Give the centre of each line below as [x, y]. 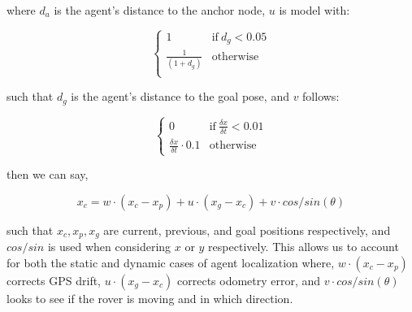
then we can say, [48, 174]
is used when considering [109, 247]
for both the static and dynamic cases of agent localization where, [171, 262]
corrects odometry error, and [249, 280]
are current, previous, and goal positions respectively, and [247, 230]
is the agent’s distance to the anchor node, [160, 10]
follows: [321, 96]
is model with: [314, 10]
